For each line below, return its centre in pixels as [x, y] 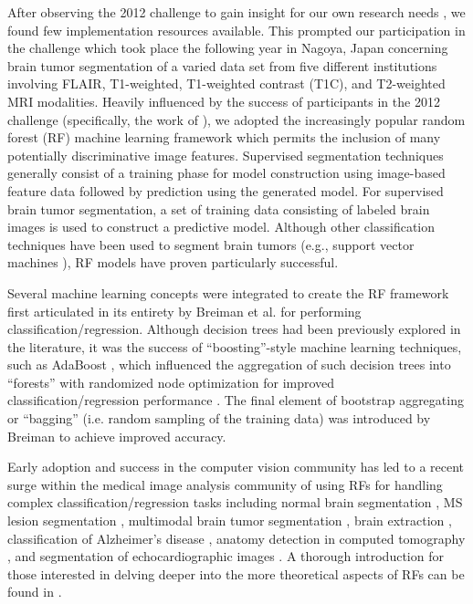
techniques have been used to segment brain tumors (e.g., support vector [211, 244]
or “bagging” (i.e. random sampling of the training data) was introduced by [219, 418]
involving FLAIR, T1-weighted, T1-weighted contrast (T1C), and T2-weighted [226, 83]
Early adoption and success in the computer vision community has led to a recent [236, 467]
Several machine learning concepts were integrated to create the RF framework [228, 292]
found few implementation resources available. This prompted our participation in [236, 30]
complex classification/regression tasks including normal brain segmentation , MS [235, 502]
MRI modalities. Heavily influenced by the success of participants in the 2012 [224, 101]
